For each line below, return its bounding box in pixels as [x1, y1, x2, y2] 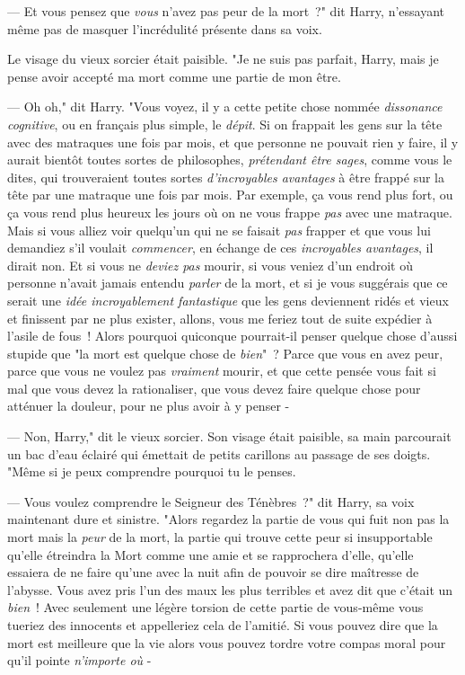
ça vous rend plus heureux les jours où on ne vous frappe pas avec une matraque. [7, 202, 452, 221]
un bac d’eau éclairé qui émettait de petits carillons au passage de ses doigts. [7, 444, 431, 463]
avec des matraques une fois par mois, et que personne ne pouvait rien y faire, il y [7, 132, 459, 151]
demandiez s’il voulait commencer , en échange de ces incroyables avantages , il [7, 238, 434, 257]
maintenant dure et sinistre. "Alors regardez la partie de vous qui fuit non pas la [7, 510, 450, 528]
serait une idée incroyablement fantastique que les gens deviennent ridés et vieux [7, 290, 449, 309]
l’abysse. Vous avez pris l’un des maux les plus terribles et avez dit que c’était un [7, 580, 453, 599]
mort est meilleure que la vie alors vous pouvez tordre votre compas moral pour [7, 633, 446, 652]
